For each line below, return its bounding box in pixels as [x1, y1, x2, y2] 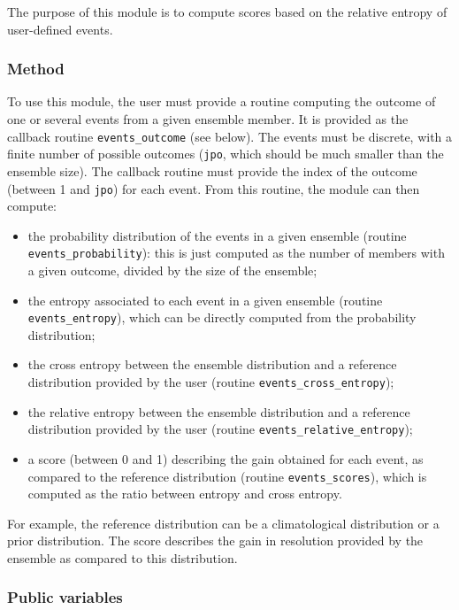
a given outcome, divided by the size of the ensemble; [27, 261, 317, 279]
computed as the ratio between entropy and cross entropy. [27, 484, 342, 503]
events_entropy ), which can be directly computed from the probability [27, 308, 417, 327]
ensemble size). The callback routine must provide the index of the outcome [7, 161, 417, 180]
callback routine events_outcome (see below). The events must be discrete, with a [7, 127, 453, 145]
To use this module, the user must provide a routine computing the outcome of [7, 92, 436, 111]
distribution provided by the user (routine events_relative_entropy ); [27, 420, 413, 438]
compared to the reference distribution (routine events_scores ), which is [27, 467, 427, 485]
